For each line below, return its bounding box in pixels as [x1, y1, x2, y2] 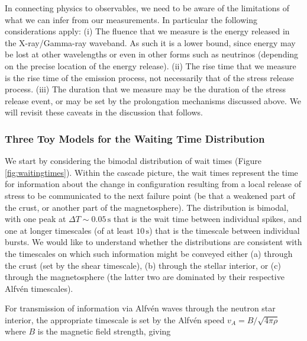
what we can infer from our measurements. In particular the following [5, 13, 257, 25]
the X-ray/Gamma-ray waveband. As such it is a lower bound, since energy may [5, 36, 296, 49]
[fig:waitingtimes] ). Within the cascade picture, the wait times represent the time [5, 166, 298, 178]
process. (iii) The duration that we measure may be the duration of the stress [5, 83, 286, 95]
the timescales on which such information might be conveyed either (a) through [5, 247, 293, 259]
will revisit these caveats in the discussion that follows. [5, 106, 203, 118]
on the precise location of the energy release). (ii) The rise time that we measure [5, 59, 296, 72]
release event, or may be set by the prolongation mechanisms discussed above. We [5, 94, 302, 107]
